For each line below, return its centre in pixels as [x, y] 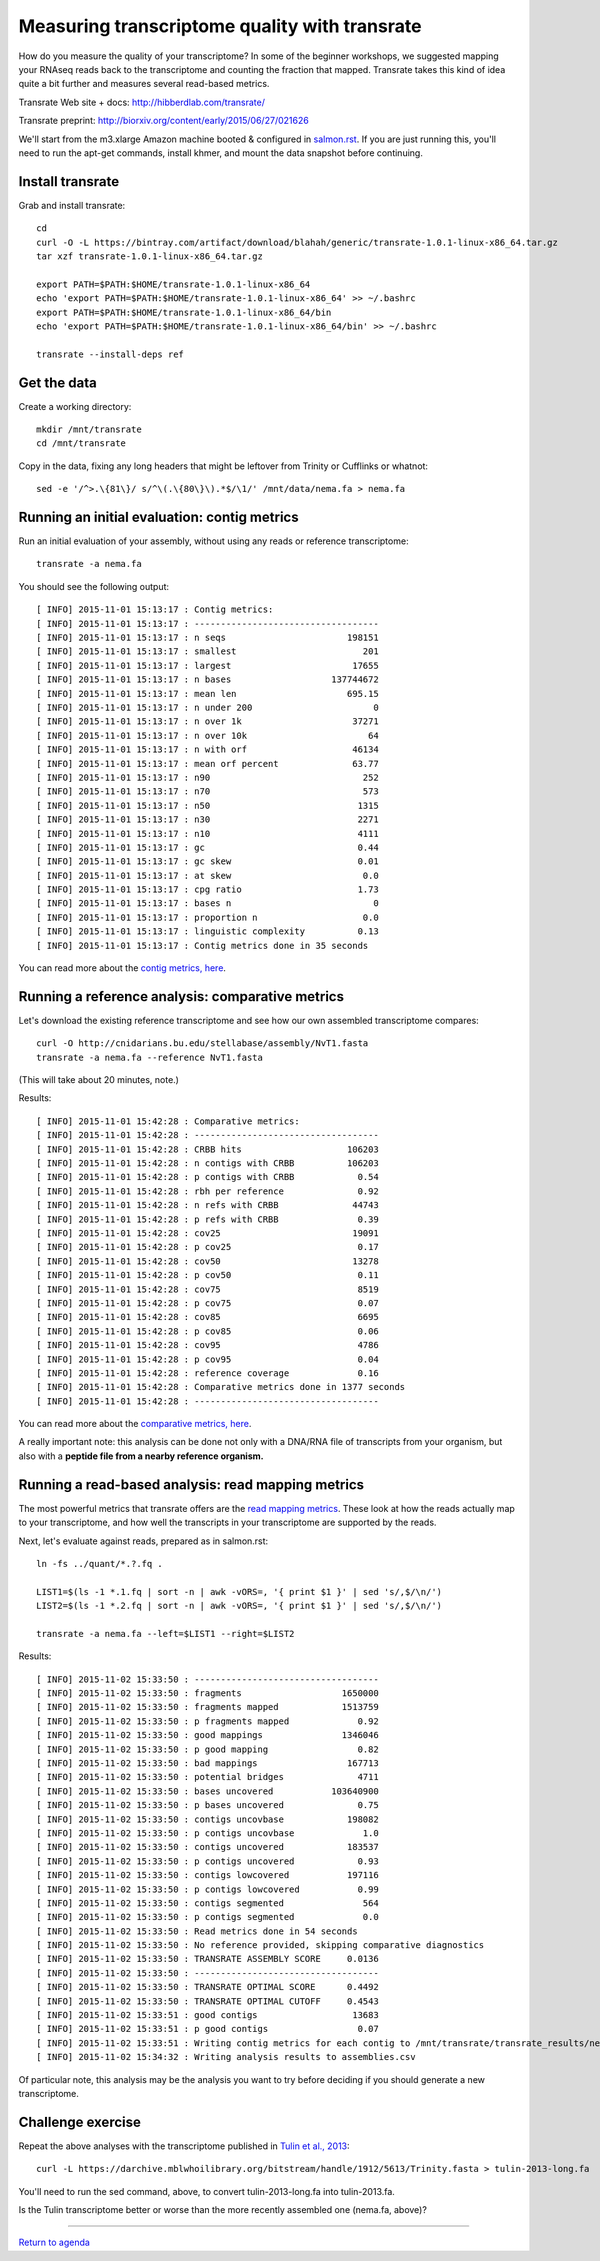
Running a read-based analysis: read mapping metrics [191, 1484]
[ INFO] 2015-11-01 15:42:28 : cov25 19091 [207, 1233]
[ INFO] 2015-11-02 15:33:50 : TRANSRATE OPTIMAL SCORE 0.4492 [207, 1987]
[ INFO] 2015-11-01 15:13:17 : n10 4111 [207, 833]
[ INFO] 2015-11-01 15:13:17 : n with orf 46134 [207, 749]
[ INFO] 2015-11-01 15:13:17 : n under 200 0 [207, 707]
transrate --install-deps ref [110, 354]
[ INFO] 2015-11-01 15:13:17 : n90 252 [207, 777]
